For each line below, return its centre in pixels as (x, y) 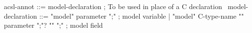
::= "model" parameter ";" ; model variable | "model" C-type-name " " (142, 16)
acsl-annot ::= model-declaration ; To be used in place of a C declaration (113, 6)
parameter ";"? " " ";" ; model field (53, 25)
